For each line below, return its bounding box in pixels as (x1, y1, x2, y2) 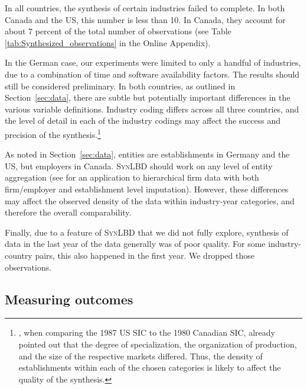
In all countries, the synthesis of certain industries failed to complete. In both (5, 2, 285, 14)
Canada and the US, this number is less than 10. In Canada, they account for (5, 13, 286, 25)
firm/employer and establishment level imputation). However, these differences (5, 182, 289, 195)
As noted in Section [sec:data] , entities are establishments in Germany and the (5, 148, 290, 160)
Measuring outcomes (5, 290, 133, 308)
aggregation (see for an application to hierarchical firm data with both (5, 171, 259, 184)
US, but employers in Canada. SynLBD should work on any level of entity (5, 159, 273, 172)
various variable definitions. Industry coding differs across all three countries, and (5, 102, 299, 115)
